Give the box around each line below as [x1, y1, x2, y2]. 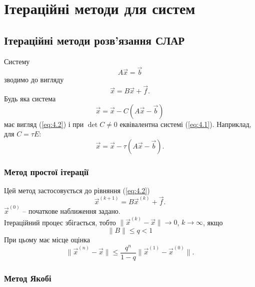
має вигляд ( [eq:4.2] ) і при [4, 118, 84, 129]
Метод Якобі [4, 271, 51, 284]
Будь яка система [4, 93, 56, 104]
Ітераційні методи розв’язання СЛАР [4, 32, 185, 48]
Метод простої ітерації [4, 165, 88, 178]
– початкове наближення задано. [22, 206, 120, 216]
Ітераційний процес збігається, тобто [4, 217, 116, 227]
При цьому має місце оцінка [4, 234, 90, 244]
